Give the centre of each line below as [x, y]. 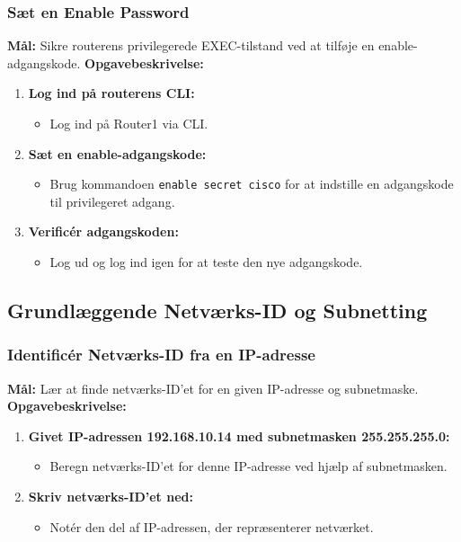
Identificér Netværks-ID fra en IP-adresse [161, 355]
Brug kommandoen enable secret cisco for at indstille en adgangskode [252, 184]
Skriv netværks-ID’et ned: [111, 496]
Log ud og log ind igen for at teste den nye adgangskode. [206, 262]
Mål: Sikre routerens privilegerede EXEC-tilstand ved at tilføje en [191, 45]
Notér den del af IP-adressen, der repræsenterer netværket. [212, 526]
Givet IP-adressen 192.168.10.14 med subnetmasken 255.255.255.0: [239, 435]
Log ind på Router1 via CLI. [129, 123]
